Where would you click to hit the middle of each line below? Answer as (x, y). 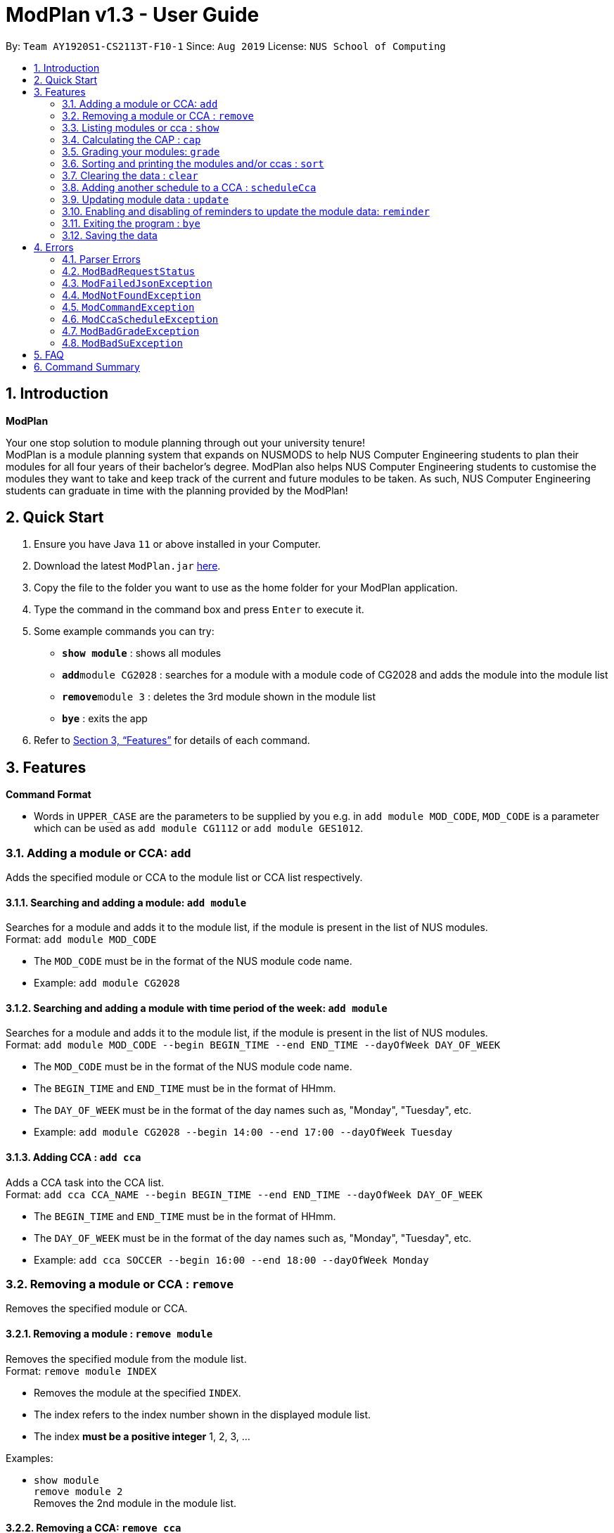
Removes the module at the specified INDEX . (137, 1392)
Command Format (49, 795)
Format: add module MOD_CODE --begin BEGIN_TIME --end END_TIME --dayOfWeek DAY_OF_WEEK (253, 1045)
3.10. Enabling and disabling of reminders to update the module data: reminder (246, 211)
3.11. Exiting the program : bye (131, 223)
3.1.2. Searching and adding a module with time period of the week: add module (197, 1008)
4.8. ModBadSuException (122, 342)
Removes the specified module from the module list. (126, 1359)
